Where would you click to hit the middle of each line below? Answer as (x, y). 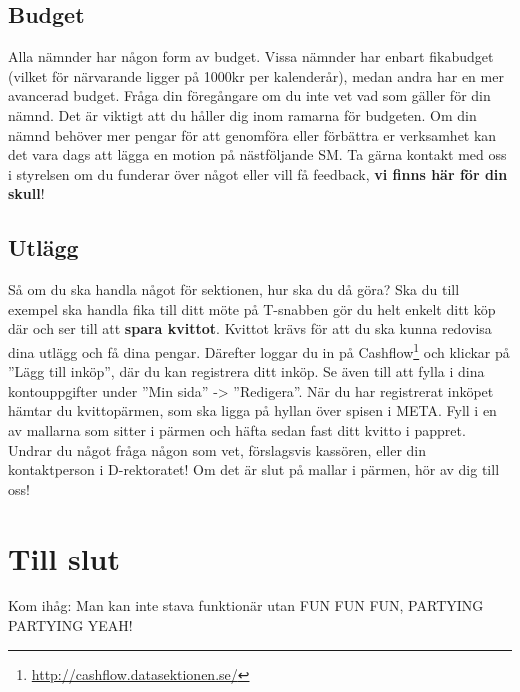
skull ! (26, 193)
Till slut (64, 557)
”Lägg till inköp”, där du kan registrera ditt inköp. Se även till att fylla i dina (246, 371)
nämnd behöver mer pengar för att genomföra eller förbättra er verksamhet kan (252, 134)
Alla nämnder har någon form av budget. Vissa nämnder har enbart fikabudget (251, 56)
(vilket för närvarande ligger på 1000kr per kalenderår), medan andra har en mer (256, 75)
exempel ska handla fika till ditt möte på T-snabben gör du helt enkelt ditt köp (252, 308)
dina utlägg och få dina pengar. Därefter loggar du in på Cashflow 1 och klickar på (259, 350)
